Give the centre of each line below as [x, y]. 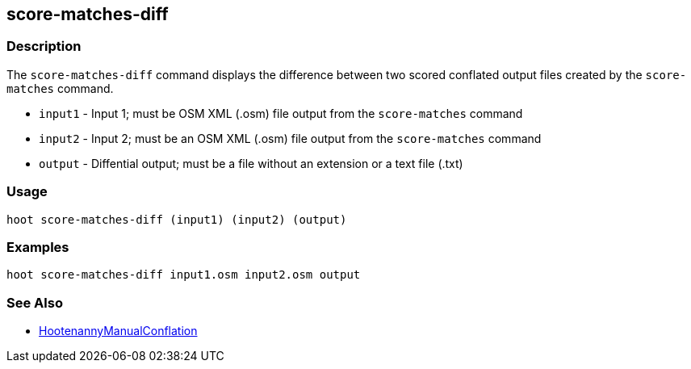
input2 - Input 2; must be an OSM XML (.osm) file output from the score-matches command [290, 138]
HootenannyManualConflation [118, 331]
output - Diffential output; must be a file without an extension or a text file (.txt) [251, 163]
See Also [35, 302]
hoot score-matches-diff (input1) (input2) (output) [177, 219]
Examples [38, 247]
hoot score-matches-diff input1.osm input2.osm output [184, 275]
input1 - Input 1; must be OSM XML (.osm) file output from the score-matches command [281, 113]
